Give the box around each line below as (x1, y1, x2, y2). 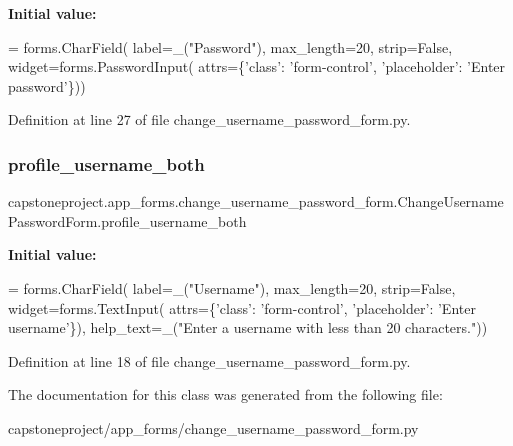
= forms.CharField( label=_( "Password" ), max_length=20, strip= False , (8, 36, 453, 57)
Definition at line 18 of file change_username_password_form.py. (8, 350, 411, 371)
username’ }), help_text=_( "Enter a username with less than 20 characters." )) (8, 317, 488, 338)
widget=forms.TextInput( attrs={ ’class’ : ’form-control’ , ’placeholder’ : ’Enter (8, 297, 476, 318)
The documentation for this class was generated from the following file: (8, 384, 443, 405)
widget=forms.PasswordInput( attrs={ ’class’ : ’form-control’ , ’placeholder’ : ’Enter (8, 56, 506, 77)
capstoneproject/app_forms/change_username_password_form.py (8, 417, 419, 438)
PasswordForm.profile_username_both (8, 210, 247, 231)
